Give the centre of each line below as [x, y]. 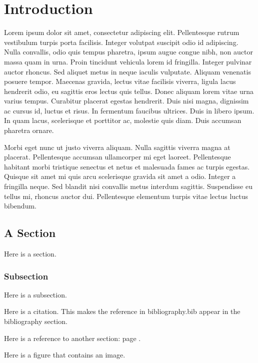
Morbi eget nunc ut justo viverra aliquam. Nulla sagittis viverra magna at [117, 147]
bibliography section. [36, 321]
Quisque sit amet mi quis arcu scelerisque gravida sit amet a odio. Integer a [120, 176]
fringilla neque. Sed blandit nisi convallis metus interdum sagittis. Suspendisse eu [128, 186]
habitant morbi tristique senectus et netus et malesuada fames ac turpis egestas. [127, 166]
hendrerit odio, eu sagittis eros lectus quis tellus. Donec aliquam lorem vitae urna [129, 91]
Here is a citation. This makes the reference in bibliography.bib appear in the [122, 311]
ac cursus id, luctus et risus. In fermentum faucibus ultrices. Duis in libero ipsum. [129, 110]
